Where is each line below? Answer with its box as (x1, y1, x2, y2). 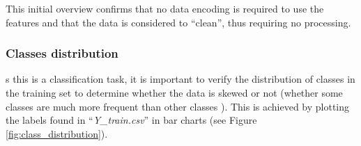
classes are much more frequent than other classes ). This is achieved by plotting (6, 99, 350, 113)
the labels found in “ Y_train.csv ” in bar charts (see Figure (6, 113, 257, 127)
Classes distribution (6, 44, 118, 62)
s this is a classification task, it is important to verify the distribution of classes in (6, 72, 355, 86)
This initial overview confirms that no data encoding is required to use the (6, 1, 324, 15)
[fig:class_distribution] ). (6, 126, 108, 140)
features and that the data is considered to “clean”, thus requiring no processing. (6, 15, 351, 29)
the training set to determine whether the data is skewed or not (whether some (6, 86, 343, 99)
